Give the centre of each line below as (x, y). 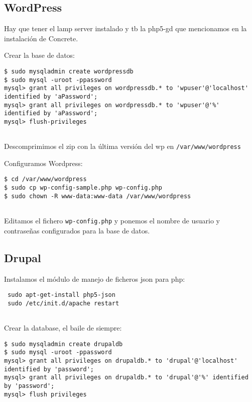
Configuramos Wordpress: (43, 163)
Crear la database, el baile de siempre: (63, 328)
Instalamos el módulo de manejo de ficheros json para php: (95, 278)
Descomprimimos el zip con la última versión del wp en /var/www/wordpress (122, 146)
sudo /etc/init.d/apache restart (64, 303)
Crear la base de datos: (39, 55)
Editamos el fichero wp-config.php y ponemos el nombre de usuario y (112, 221)
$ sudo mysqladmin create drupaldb (64, 344)
